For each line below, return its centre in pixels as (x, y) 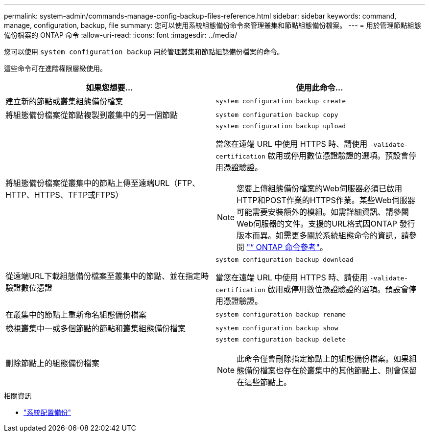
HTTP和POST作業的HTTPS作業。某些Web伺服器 (326, 200)
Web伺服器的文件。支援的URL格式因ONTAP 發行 (326, 224)
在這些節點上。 (264, 382)
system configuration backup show (277, 328)
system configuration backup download (285, 260)
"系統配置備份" (48, 412)
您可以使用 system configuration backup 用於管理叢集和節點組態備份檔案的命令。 (144, 52)
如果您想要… (109, 88)
